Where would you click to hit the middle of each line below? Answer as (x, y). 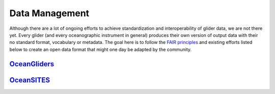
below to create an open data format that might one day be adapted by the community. (101, 49)
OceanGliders (32, 64)
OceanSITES (30, 80)
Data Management (49, 13)
